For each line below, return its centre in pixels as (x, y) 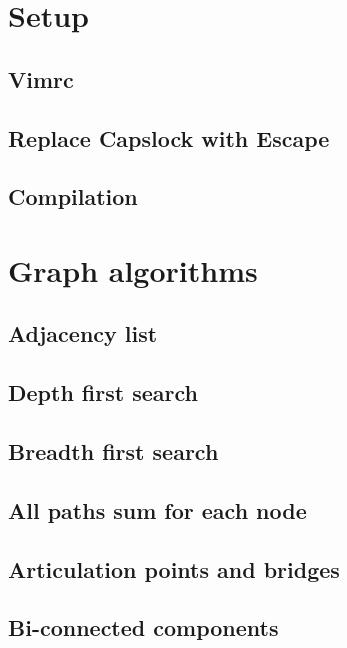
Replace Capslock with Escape (169, 137)
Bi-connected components (143, 627)
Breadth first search (113, 451)
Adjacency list (83, 333)
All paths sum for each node (157, 509)
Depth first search (103, 392)
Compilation (73, 196)
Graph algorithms (133, 269)
